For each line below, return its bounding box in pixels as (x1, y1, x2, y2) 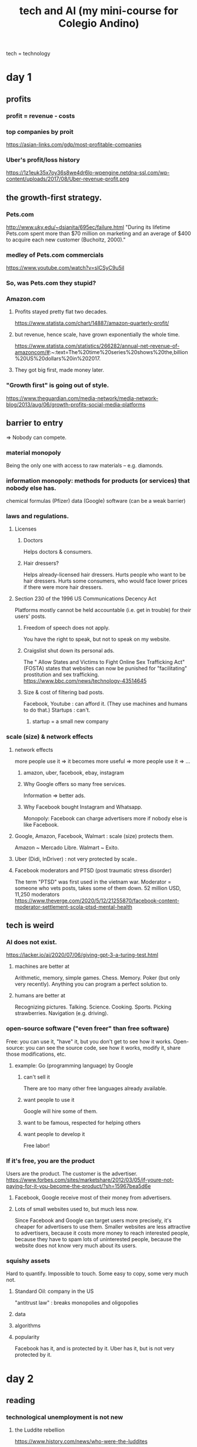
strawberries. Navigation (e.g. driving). (14, 1010, 109, 1017)
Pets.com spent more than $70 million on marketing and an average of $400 (6, 230, 191, 237)
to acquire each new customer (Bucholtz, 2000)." (6, 236, 126, 243)
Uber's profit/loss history (6, 155, 81, 163)
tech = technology (6, 50, 51, 57)
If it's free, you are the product (6, 1157, 95, 1165)
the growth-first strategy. (6, 192, 102, 202)
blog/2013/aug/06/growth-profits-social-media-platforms (6, 401, 146, 408)
